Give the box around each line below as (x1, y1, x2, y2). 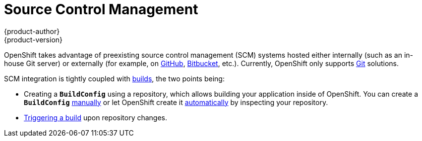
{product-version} (4, 35, 63, 44)
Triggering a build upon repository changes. (24, 113, 168, 122)
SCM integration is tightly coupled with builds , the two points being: (4, 74, 225, 83)
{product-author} (4, 27, 60, 35)
